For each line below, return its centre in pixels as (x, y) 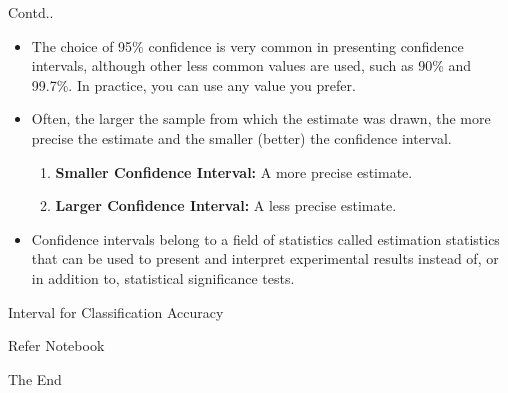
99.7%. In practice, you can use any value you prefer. (193, 84)
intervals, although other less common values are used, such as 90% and (251, 65)
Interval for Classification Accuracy (116, 311)
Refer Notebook (56, 345)
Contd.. (31, 12)
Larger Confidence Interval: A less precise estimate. (226, 205)
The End (35, 378)
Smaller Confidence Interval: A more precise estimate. (234, 171)
